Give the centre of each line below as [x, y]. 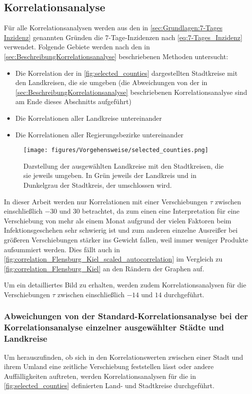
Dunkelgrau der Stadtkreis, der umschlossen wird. [98, 185]
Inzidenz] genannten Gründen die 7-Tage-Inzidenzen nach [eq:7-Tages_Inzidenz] [123, 37]
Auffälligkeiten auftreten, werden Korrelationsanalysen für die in [100, 376]
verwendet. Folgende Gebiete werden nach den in [77, 47]
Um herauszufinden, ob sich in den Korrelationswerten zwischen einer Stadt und [124, 357]
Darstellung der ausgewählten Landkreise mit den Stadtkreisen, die [124, 165]
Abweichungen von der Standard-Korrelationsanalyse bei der [126, 316]
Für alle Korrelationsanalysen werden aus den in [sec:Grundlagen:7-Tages [113, 28]
